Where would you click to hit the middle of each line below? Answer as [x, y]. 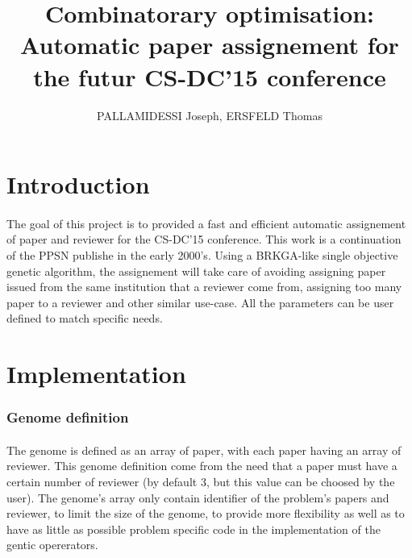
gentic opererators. [52, 545]
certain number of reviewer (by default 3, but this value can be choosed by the [201, 482]
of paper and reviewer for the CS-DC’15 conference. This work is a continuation [204, 239]
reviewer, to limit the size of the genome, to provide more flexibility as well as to [206, 513]
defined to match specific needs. [85, 318]
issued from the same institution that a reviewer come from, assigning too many [204, 287]
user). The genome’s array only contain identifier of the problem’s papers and [198, 497]
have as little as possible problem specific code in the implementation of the [194, 529]
